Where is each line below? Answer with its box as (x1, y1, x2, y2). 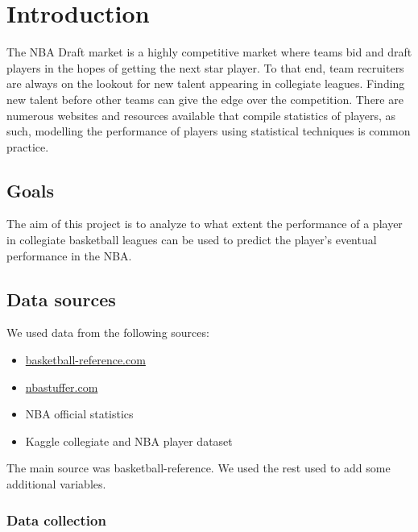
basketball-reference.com (25, 351, 146, 368)
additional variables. (6, 476, 106, 493)
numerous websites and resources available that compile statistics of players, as (6, 106, 396, 123)
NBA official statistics (25, 405, 134, 422)
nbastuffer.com (25, 378, 98, 395)
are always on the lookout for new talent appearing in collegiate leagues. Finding (6, 75, 405, 92)
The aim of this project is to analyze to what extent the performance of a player (6, 215, 403, 232)
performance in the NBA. (6, 247, 132, 264)
